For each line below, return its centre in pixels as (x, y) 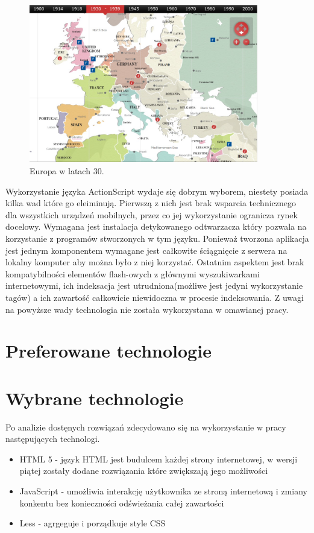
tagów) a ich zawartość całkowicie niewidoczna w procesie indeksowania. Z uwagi (155, 297)
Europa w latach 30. (67, 171)
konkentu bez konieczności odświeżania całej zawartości (122, 503)
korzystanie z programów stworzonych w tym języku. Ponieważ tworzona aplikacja (157, 238)
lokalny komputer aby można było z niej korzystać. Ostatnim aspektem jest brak (155, 262)
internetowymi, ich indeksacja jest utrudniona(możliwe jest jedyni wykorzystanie (154, 285)
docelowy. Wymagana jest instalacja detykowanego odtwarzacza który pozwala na (156, 226)
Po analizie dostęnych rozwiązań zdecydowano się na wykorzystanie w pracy (146, 427)
